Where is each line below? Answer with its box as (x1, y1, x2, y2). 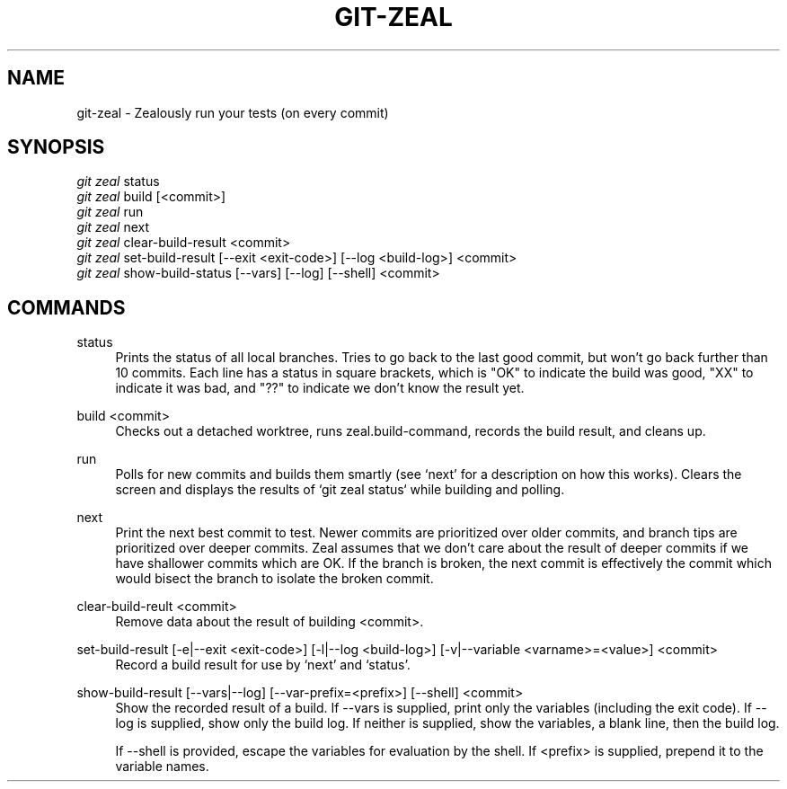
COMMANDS (7, 296, 126, 319)
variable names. (115, 758, 209, 775)
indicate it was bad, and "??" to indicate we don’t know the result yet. (115, 380, 525, 396)
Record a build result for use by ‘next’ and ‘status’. (115, 657, 411, 673)
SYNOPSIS (7, 136, 105, 159)
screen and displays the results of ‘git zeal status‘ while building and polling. (115, 482, 565, 498)
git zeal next (76, 219, 150, 235)
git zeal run (76, 204, 144, 220)
